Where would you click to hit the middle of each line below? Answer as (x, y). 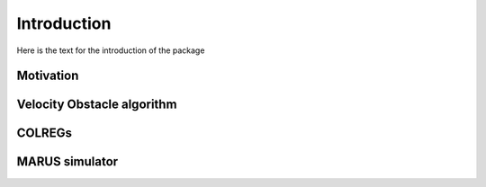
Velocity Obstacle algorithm (97, 105)
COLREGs (44, 134)
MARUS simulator (67, 162)
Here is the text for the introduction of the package (111, 50)
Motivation (48, 76)
